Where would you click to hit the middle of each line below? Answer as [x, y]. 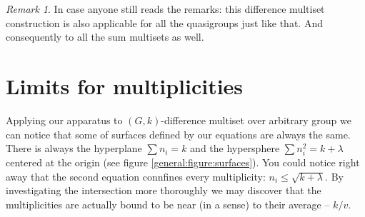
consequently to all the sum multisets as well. [105, 37]
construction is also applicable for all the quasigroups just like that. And [164, 22]
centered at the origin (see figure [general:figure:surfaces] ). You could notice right [183, 162]
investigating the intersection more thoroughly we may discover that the [164, 190]
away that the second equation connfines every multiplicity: [136, 176]
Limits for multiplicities [125, 85]
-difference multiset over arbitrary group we [256, 120]
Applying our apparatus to [64, 120]
